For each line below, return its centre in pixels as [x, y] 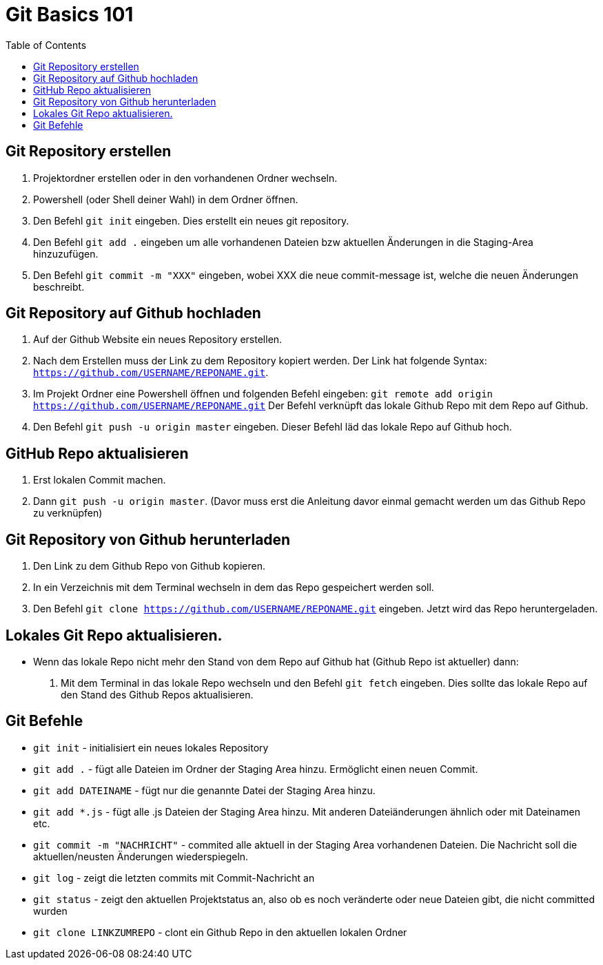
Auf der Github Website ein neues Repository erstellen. [158, 340]
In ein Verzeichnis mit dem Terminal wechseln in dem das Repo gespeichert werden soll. [234, 588]
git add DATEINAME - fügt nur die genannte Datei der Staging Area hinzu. [204, 790]
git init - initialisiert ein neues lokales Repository [151, 747]
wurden [50, 911]
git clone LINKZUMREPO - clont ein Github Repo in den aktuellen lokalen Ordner [220, 932]
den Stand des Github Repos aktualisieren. [157, 694]
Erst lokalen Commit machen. [100, 480]
